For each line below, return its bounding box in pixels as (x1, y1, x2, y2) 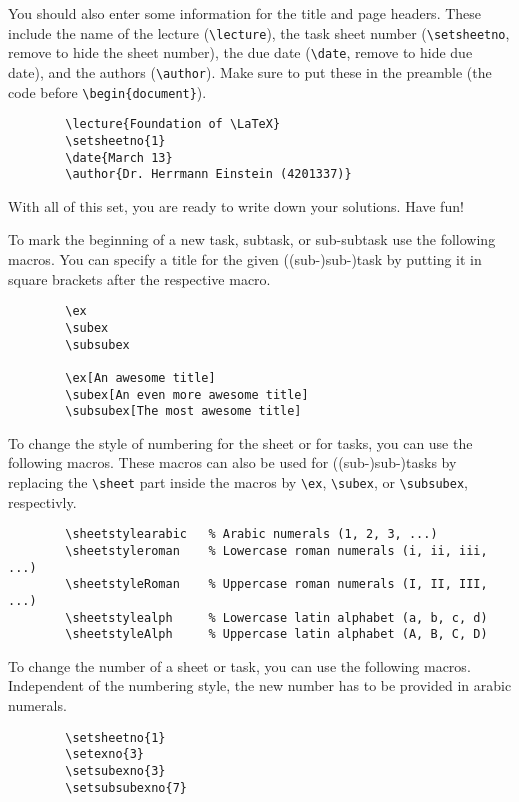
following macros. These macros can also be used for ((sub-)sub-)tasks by (8, 452, 457, 473)
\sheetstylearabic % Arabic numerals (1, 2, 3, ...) (65, 527, 438, 542)
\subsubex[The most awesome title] (65, 404, 302, 419)
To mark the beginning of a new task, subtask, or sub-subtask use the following (8, 229, 496, 250)
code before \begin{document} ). (8, 81, 207, 102)
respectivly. (8, 491, 77, 512)
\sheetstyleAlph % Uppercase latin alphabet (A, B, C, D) (65, 627, 488, 642)
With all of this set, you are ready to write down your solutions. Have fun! (8, 195, 464, 216)
